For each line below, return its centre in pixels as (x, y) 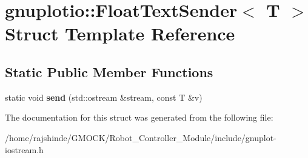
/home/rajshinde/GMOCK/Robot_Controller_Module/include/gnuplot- (141, 137)
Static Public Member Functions (109, 71)
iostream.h (24, 149)
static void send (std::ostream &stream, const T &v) (104, 97)
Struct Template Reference (120, 33)
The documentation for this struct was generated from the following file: (139, 117)
